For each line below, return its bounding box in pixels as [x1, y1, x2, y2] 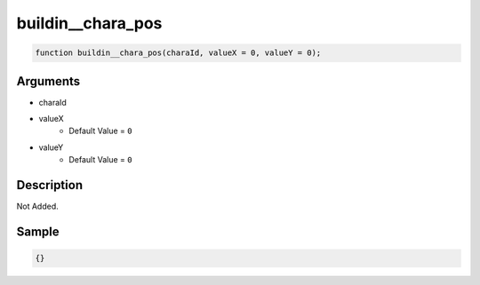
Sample [16, 224, 60, 239]
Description [16, 178, 84, 193]
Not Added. [16, 201, 60, 212]
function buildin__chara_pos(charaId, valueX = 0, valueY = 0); [35, 48, 322, 58]
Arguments [16, 74, 81, 89]
